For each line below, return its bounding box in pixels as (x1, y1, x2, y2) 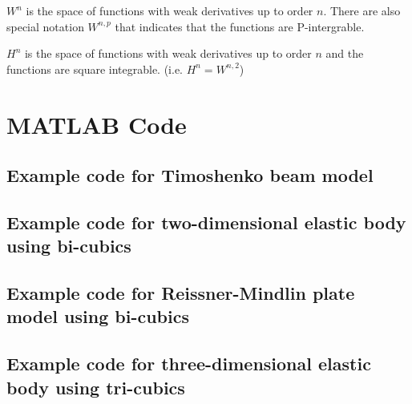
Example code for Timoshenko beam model (6, 163, 374, 188)
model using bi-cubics (6, 304, 189, 329)
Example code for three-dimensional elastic (6, 351, 371, 376)
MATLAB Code (6, 107, 187, 140)
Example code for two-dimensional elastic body (6, 209, 406, 234)
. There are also (323, 2, 401, 18)
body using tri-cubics (6, 374, 185, 399)
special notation (6, 18, 84, 34)
